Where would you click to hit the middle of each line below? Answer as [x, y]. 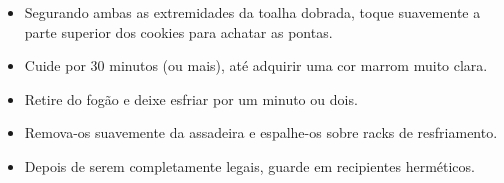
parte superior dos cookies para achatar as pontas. [178, 31]
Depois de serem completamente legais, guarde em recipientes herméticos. [249, 165]
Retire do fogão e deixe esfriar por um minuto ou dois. [191, 98]
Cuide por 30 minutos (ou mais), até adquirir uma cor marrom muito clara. [256, 65]
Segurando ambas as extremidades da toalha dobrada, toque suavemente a [252, 12]
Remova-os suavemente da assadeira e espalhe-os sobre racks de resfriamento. [261, 132]
